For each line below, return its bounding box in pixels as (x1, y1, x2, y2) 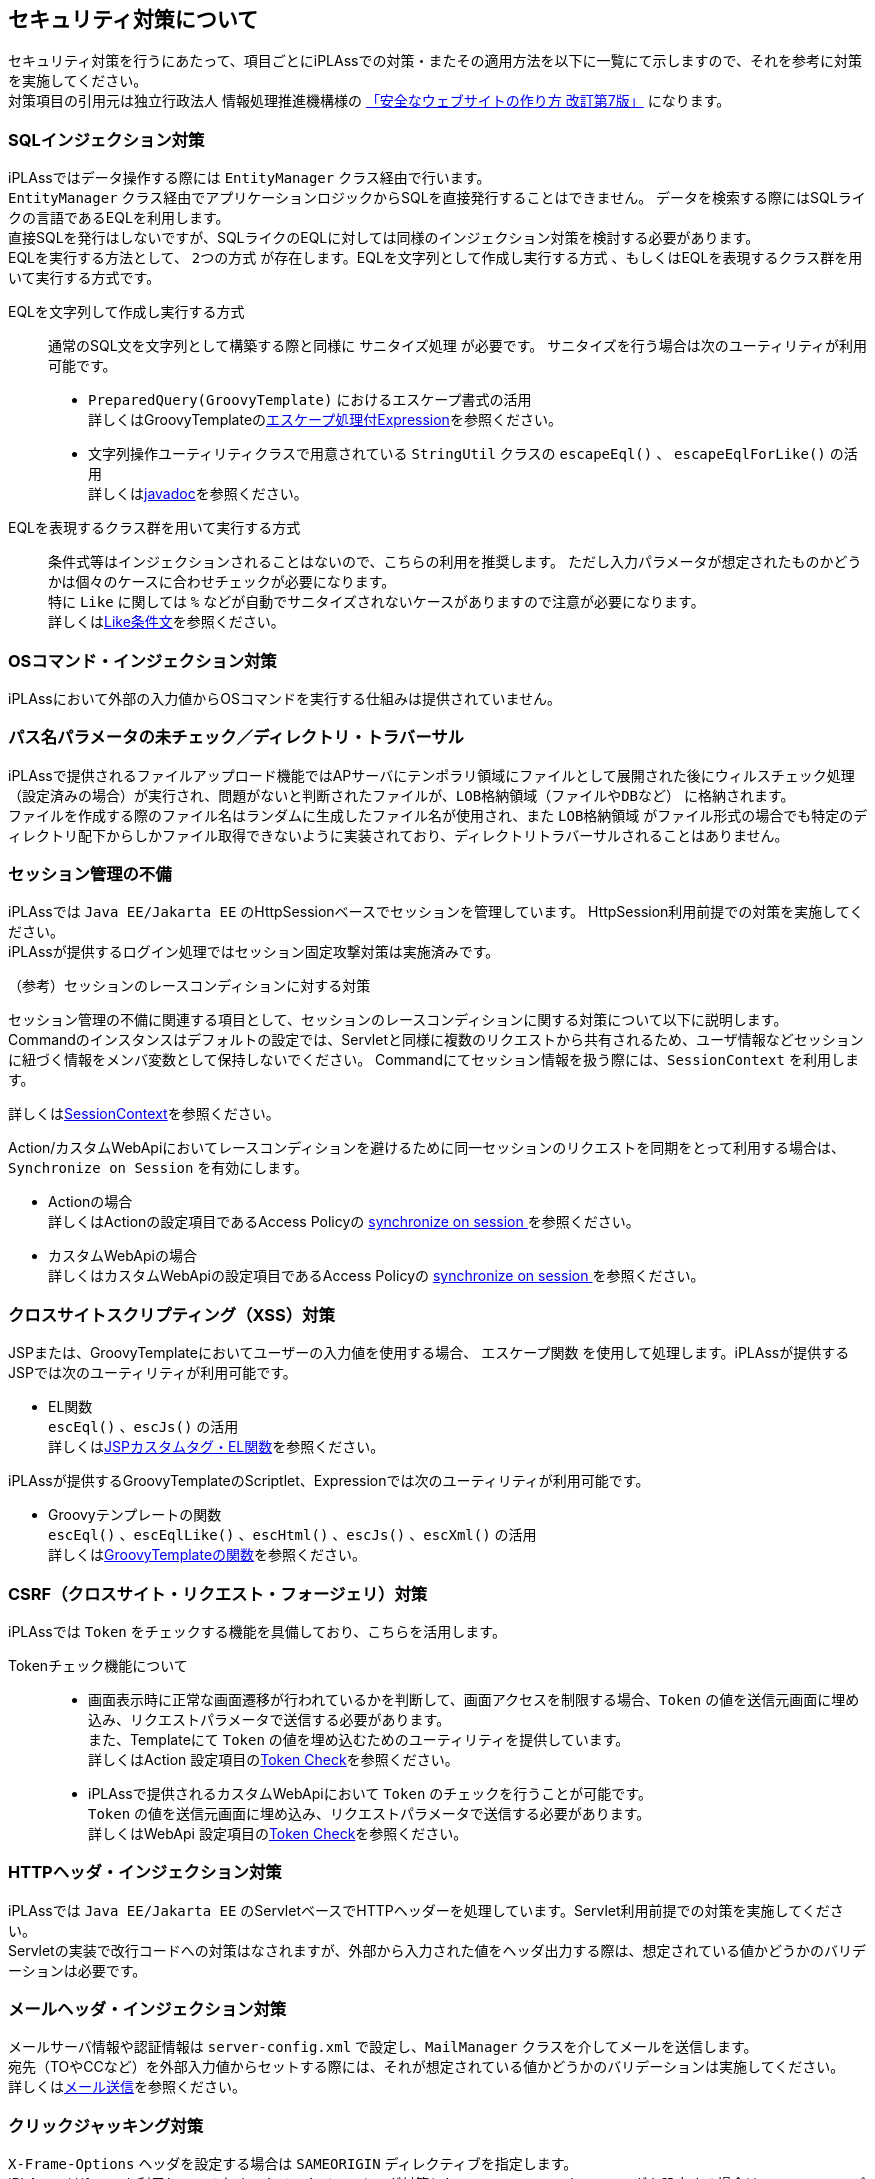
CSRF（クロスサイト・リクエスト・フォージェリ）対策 (8, 1583, 428, 1604)
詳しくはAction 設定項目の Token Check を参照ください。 (88, 1750, 459, 1768)
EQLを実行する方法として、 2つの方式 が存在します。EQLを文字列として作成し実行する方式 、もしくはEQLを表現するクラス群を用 (8, 249, 863, 267)
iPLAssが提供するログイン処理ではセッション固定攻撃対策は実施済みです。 (8, 943, 500, 961)
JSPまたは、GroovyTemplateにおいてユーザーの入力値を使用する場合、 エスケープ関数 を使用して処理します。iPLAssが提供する (8, 1344, 850, 1362)
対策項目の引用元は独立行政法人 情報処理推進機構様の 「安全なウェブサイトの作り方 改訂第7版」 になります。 (8, 92, 731, 110)
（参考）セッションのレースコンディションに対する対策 (8, 977, 371, 995)
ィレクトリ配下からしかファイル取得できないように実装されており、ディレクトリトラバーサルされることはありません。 (8, 826, 789, 844)
